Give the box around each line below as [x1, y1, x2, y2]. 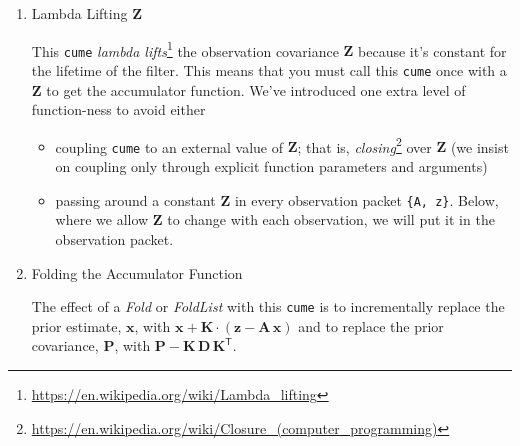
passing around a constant [55, 189, 216, 210]
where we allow [55, 209, 149, 230]
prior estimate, [31, 315, 122, 336]
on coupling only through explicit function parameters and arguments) [55, 156, 488, 177]
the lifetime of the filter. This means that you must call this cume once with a [31, 59, 507, 80]
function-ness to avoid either [31, 99, 206, 120]
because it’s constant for [358, 40, 507, 61]
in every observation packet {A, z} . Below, [234, 189, 499, 210]
